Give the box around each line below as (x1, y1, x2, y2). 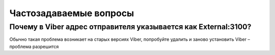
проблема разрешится (9, 43, 59, 49)
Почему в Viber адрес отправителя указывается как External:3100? (9, 22, 252, 31)
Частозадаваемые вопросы (9, 8, 134, 19)
